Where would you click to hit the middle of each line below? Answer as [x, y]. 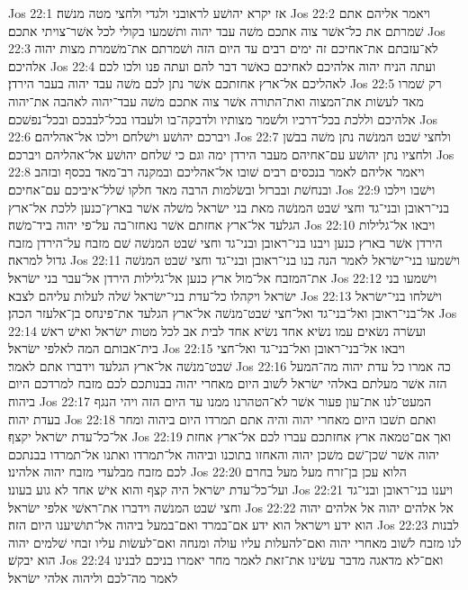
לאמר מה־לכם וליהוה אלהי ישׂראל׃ [93, 577]
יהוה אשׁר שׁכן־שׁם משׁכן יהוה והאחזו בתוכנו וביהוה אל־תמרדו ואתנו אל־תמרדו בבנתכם [224, 454]
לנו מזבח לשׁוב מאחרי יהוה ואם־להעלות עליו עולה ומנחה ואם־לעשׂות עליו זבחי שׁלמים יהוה [235, 542]
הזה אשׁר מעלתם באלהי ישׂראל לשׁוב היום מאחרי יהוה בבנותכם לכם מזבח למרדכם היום [228, 383]
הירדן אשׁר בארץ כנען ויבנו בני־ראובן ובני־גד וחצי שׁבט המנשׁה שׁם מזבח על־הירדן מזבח [225, 242]
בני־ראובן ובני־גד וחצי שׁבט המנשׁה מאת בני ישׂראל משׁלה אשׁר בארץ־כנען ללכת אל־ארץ [229, 207]
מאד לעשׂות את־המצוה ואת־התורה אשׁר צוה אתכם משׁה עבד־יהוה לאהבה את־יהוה [216, 100]
